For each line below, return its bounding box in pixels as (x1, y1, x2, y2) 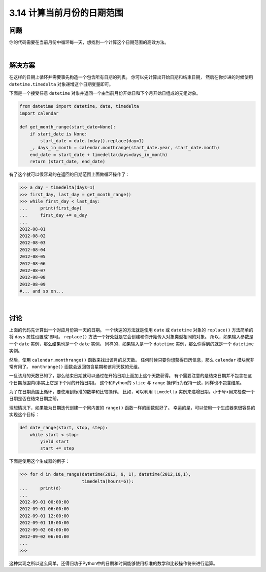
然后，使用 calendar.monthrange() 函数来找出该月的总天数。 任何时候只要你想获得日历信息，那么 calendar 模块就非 (9, 357, 255, 363)
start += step (40, 446, 74, 451)
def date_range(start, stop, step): (19, 425, 108, 431)
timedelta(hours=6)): (81, 478, 134, 484)
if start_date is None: (30, 131, 87, 137)
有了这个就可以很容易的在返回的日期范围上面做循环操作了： (9, 171, 130, 177)
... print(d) (19, 486, 62, 491)
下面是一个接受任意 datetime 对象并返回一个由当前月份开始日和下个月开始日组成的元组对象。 (9, 90, 201, 96)
